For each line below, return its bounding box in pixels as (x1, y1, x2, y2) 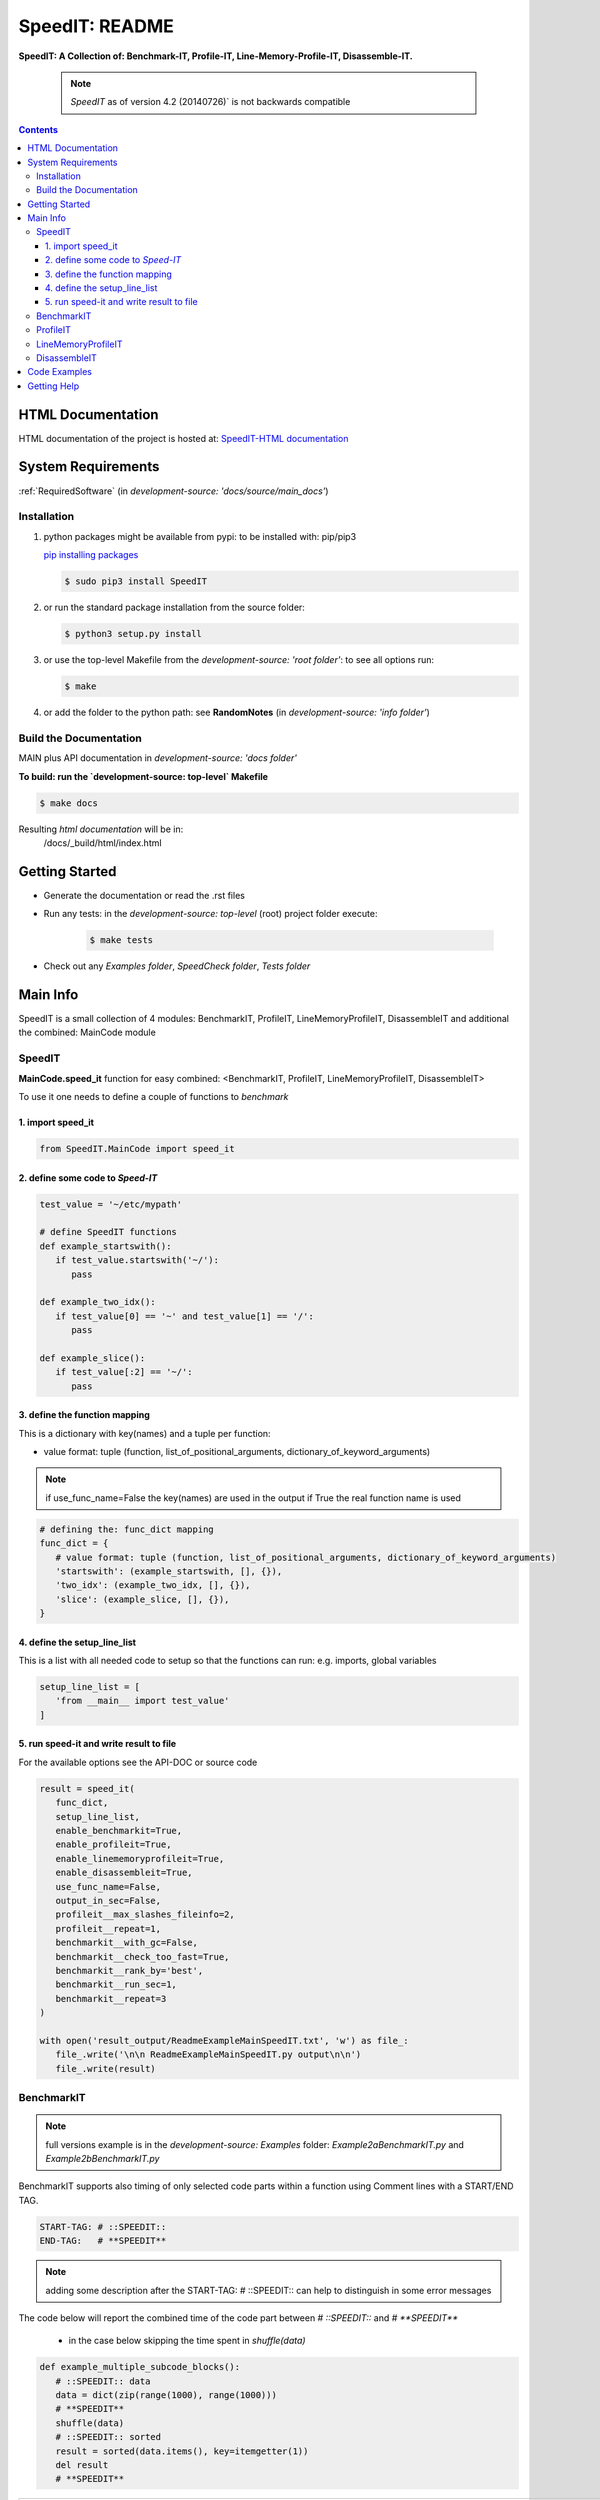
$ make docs (39, 797, 99, 809)
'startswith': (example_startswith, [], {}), (55, 1565, 283, 1577)
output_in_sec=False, (55, 1895, 162, 1906)
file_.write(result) (55, 2063, 157, 2074)
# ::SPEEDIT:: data (55, 2375, 151, 2387)
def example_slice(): (39, 1352, 146, 1364)
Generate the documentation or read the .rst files (43, 889, 245, 901)
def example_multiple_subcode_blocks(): (39, 2361, 240, 2373)
